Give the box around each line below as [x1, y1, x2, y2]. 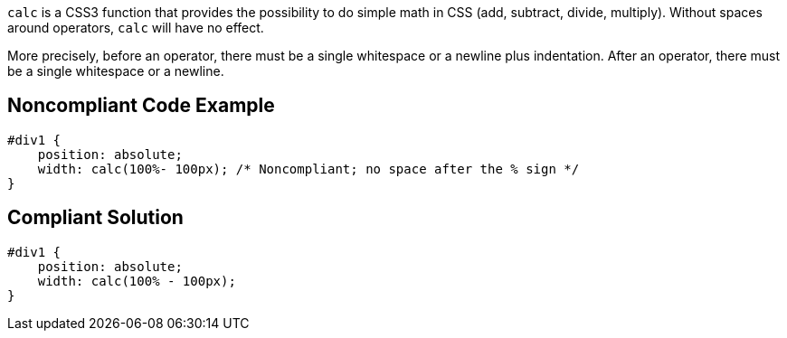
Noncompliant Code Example [7, 94, 275, 117]
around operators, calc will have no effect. [7, 20, 264, 35]
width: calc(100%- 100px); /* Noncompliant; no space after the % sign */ [37, 161, 580, 176]
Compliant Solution [7, 206, 184, 230]
